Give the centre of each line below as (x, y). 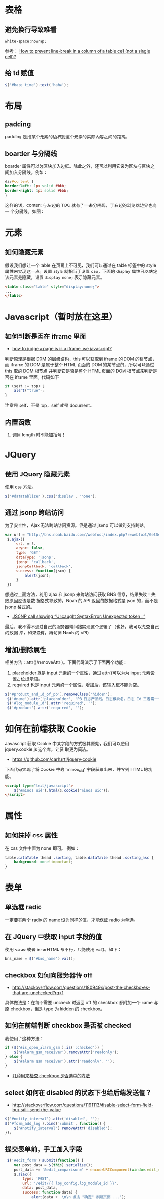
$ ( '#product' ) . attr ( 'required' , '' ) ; (45, 708)
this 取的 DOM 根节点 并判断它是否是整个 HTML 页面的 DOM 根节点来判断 (79, 371)
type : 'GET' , (29, 553)
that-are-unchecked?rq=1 (38, 992)
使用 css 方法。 (20, 487)
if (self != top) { (25, 386)
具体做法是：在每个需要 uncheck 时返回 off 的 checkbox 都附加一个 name (79, 1002)
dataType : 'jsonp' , (36, 557)
